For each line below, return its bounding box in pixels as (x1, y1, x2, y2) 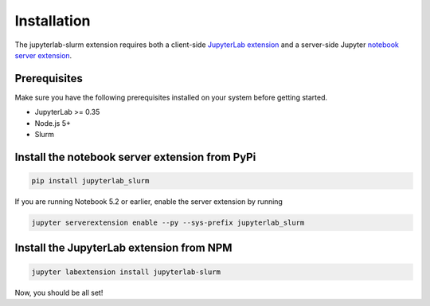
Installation (14, 12, 91, 29)
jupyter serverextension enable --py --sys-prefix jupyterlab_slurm (31, 218, 305, 227)
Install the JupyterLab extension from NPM (14, 241, 233, 255)
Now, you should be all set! (14, 288, 104, 297)
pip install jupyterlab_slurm (31, 176, 150, 186)
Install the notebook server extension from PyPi (14, 150, 256, 163)
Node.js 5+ (34, 118, 71, 127)
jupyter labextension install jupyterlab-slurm (31, 267, 221, 277)
